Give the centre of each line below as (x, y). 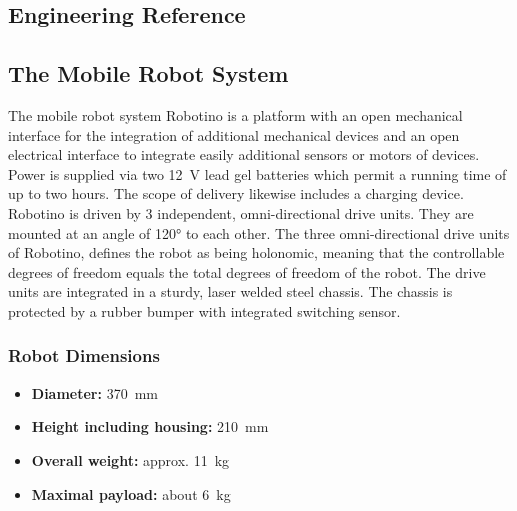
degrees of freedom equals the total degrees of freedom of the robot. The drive (247, 271)
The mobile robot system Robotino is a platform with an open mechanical (235, 114)
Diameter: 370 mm (94, 392)
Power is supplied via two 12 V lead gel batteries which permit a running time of (257, 173)
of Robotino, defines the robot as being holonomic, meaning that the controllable (256, 252)
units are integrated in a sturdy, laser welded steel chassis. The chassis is (230, 291)
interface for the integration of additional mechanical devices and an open (234, 134)
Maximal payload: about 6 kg (131, 493)
